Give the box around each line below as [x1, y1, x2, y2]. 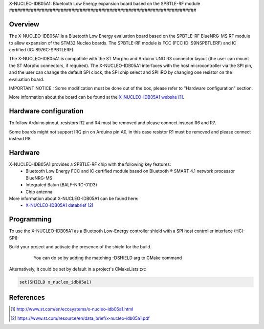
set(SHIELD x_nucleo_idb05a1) [19, 279, 92, 285]
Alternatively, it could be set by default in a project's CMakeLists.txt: [9, 266, 147, 272]
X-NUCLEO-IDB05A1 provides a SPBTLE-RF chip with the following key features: [9, 161, 171, 167]
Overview [9, 20, 40, 29]
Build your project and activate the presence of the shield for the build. [9, 244, 152, 250]
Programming [9, 215, 52, 223]
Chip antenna [25, 189, 53, 195]
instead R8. [9, 136, 32, 142]
